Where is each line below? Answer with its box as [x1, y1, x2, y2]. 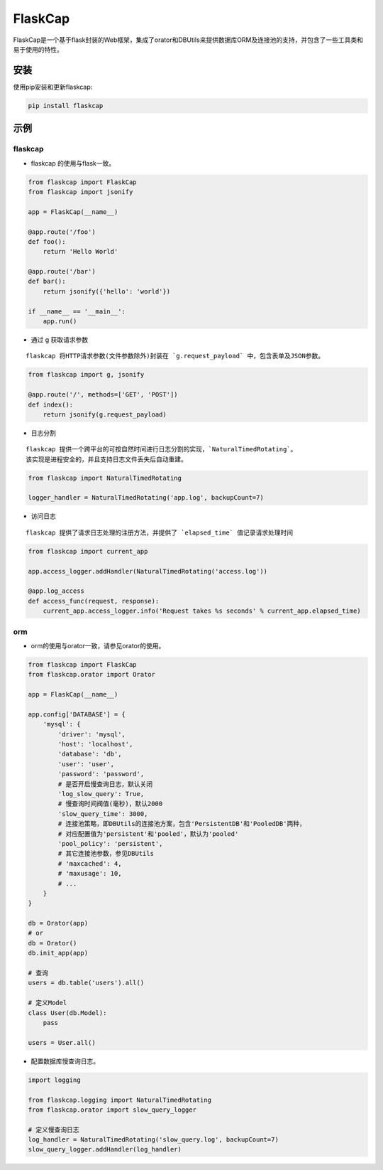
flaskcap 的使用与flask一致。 [30, 159, 116, 167]
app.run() [43, 317, 77, 326]
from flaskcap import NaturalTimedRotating [28, 473, 182, 482]
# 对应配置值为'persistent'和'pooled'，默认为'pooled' [57, 830, 239, 838]
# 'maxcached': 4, [57, 859, 122, 867]
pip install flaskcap [28, 102, 104, 109]
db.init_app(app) [28, 949, 89, 957]
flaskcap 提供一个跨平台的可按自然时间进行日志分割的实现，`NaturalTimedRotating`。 [26, 445, 297, 453]
